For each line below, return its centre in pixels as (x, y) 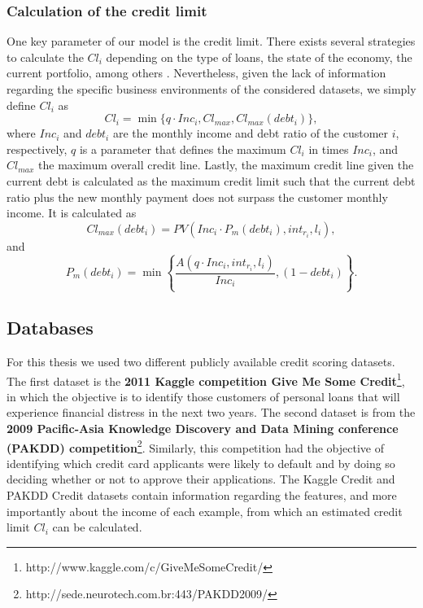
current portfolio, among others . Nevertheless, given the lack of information (196, 73)
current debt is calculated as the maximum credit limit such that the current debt (211, 180)
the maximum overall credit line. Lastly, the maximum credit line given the (226, 165)
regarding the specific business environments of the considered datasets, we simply (211, 89)
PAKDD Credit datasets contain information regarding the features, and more (202, 494)
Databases (50, 328)
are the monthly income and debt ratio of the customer (251, 133)
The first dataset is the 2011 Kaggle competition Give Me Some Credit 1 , (206, 379)
